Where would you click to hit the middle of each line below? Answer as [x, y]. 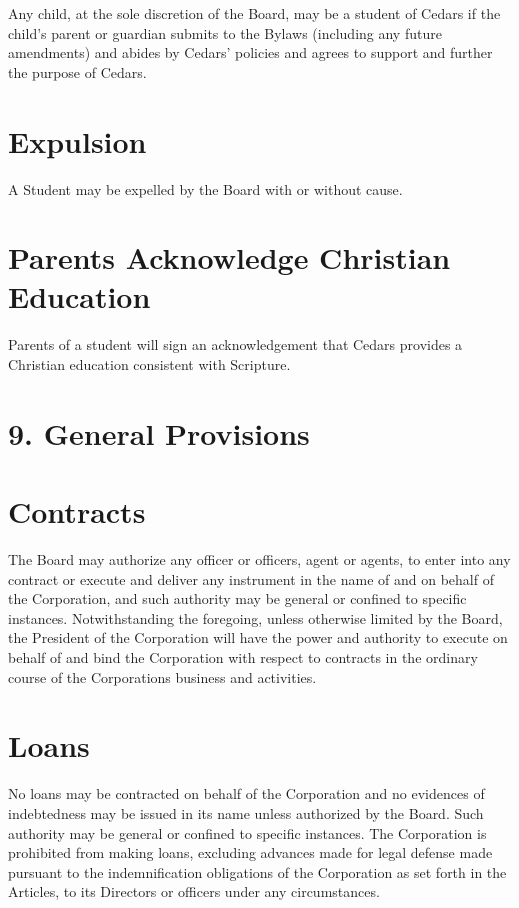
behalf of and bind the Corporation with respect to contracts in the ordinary [243, 657]
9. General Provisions [159, 432]
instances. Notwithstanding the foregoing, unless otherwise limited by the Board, [255, 617]
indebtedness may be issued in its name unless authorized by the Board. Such [246, 812]
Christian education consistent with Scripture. [149, 364]
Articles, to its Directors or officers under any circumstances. [194, 891]
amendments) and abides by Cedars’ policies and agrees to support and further [250, 52]
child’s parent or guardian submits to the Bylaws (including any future [225, 32]
